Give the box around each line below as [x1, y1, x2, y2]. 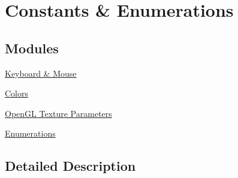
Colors [5, 87, 29, 99]
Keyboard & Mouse [5, 67, 77, 79]
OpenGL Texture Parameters [5, 107, 112, 119]
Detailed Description [5, 156, 136, 175]
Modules [5, 38, 59, 57]
